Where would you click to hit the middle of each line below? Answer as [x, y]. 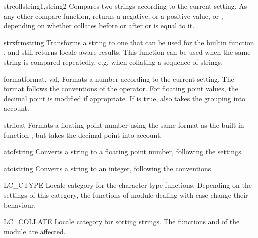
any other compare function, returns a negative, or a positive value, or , [114, 16]
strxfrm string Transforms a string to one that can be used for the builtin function [129, 42]
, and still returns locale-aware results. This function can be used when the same [127, 52]
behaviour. [20, 204]
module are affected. [35, 231]
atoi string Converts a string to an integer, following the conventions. [109, 168]
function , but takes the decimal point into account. [83, 134]
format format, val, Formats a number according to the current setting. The [119, 79]
